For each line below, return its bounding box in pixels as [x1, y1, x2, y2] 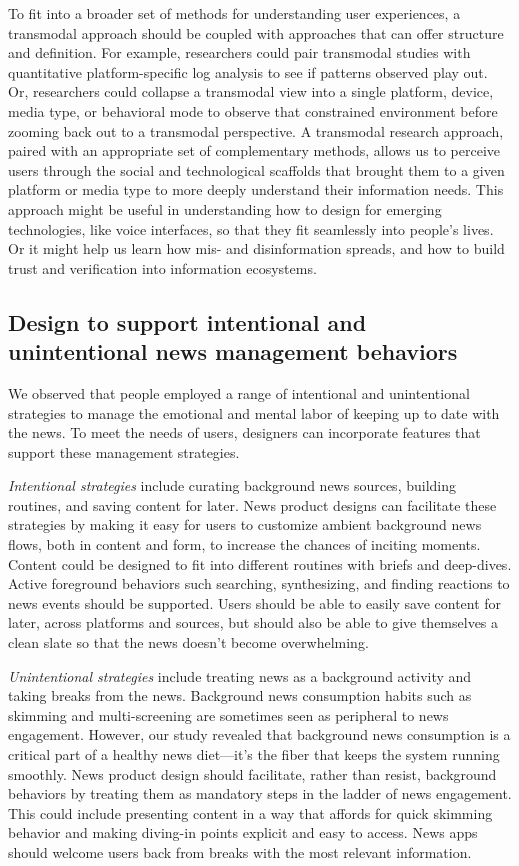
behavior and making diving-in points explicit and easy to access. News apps [8, 822, 478, 843]
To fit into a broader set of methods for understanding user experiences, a [8, 3, 461, 23]
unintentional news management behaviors [8, 336, 458, 367]
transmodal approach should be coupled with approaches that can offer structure [8, 22, 504, 43]
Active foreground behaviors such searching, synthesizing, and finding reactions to [8, 573, 510, 594]
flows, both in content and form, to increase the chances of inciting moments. [8, 534, 481, 555]
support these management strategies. [8, 441, 240, 462]
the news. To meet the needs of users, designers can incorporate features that [8, 422, 481, 443]
